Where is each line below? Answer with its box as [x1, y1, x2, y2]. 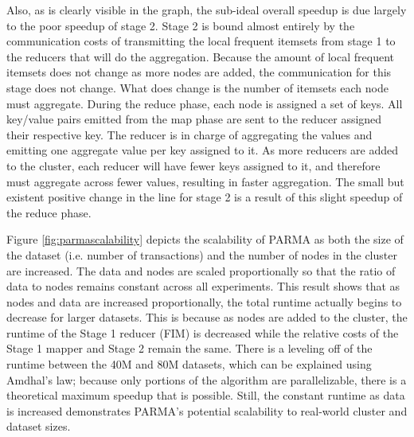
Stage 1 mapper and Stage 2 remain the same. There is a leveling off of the [6, 340, 373, 357]
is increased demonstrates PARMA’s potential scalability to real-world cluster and [6, 402, 408, 419]
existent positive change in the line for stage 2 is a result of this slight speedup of [6, 189, 403, 205]
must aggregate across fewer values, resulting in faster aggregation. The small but [6, 173, 404, 189]
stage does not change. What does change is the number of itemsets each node [6, 79, 389, 96]
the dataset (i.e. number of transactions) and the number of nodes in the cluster [6, 246, 397, 263]
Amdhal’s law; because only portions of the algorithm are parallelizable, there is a [6, 371, 407, 388]
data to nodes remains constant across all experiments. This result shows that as [6, 278, 400, 295]
